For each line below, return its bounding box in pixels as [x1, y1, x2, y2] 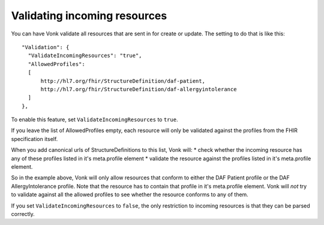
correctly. [11, 210, 35, 217]
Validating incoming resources [11, 9, 167, 22]
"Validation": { [22, 44, 70, 50]
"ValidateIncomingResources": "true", [28, 52, 142, 59]
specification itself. [11, 135, 58, 142]
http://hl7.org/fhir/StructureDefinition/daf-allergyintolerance [40, 86, 237, 92]
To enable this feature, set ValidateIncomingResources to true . [11, 116, 178, 123]
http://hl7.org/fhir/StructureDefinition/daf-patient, [40, 77, 205, 84]
